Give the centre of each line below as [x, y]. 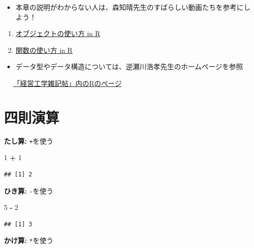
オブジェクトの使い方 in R [58, 33]
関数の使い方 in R [44, 50]
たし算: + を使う [29, 141]
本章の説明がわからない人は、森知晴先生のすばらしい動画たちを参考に [129, 7]
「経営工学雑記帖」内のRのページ [67, 83]
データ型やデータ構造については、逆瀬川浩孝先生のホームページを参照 [129, 66]
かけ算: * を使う [29, 240]
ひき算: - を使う [29, 190]
